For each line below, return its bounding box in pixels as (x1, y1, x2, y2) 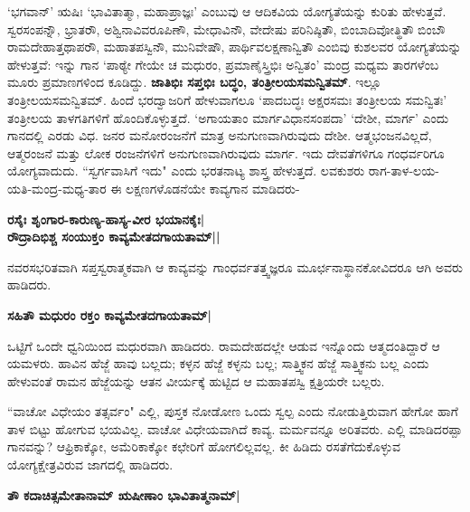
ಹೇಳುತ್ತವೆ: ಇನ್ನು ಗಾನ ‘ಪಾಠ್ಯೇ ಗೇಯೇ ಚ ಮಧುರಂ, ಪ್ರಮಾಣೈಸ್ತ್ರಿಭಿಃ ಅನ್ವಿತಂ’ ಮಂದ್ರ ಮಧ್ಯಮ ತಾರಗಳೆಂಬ (7, 54, 439, 73)
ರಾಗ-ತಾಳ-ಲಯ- (368, 161, 439, 180)
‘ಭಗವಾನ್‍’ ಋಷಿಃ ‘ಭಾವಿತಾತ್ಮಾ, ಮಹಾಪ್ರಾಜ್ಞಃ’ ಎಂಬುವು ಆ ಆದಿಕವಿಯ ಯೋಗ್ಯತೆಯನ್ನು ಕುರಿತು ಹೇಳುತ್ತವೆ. (7, 2, 446, 20)
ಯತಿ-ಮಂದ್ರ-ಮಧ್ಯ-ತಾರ (7, 178, 107, 197)
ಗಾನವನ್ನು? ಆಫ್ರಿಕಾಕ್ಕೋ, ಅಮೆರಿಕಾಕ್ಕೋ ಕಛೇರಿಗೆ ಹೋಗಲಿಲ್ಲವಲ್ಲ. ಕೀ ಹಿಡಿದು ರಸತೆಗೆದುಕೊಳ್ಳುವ (7, 437, 400, 456)
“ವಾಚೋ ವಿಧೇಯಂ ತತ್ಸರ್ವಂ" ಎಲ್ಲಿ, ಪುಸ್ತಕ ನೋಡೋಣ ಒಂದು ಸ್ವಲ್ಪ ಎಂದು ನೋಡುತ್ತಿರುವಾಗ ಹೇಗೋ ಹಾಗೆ (7, 402, 458, 421)
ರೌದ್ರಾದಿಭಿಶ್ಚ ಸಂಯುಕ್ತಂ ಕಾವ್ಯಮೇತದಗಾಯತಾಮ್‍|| (7, 227, 221, 246)
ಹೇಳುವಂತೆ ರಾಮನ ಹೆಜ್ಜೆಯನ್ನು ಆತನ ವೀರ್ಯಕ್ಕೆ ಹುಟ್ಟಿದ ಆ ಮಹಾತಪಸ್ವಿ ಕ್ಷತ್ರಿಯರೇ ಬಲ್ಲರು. (7, 371, 385, 390)
